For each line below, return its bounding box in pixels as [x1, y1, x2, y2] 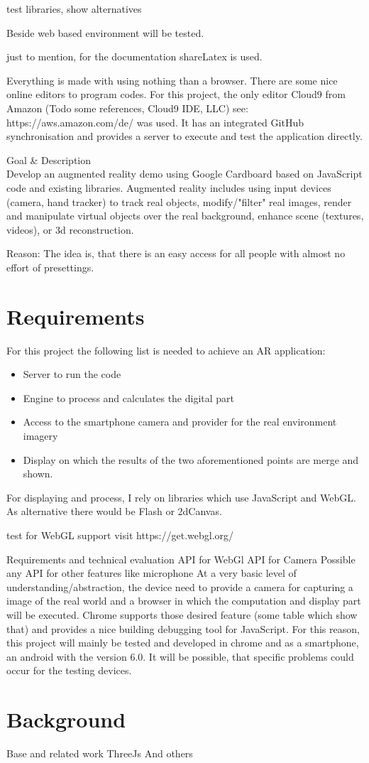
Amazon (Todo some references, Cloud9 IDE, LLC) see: [6, 100, 248, 115]
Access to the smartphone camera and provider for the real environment [23, 414, 337, 429]
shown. [23, 466, 53, 481]
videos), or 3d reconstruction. [6, 222, 134, 237]
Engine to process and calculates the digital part [23, 390, 235, 405]
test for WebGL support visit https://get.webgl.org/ [6, 527, 234, 542]
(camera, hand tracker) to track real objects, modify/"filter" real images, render [6, 194, 352, 209]
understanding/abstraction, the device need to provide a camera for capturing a [6, 579, 353, 594]
